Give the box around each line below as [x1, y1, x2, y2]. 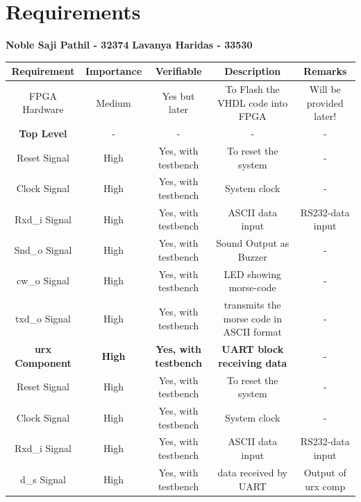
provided [306, 95, 344, 110]
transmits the [224, 297, 281, 312]
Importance [85, 64, 142, 78]
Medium [96, 95, 131, 110]
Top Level [19, 126, 67, 141]
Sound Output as [216, 236, 289, 250]
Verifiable [155, 64, 202, 78]
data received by [217, 465, 287, 479]
